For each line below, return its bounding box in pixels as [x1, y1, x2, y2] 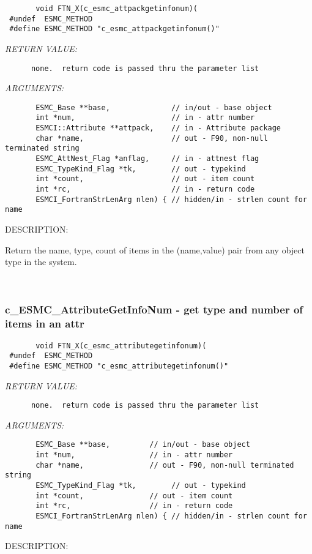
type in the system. [5, 255, 77, 268]
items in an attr [5, 316, 84, 331]
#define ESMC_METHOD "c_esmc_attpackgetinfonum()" [9, 24, 220, 34]
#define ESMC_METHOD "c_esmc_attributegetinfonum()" [9, 361, 229, 370]
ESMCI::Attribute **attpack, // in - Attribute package [35, 124, 281, 133]
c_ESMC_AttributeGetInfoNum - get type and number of [5, 302, 303, 317]
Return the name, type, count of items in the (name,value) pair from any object [5, 243, 305, 256]
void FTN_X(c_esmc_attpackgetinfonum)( [35, 4, 198, 13]
